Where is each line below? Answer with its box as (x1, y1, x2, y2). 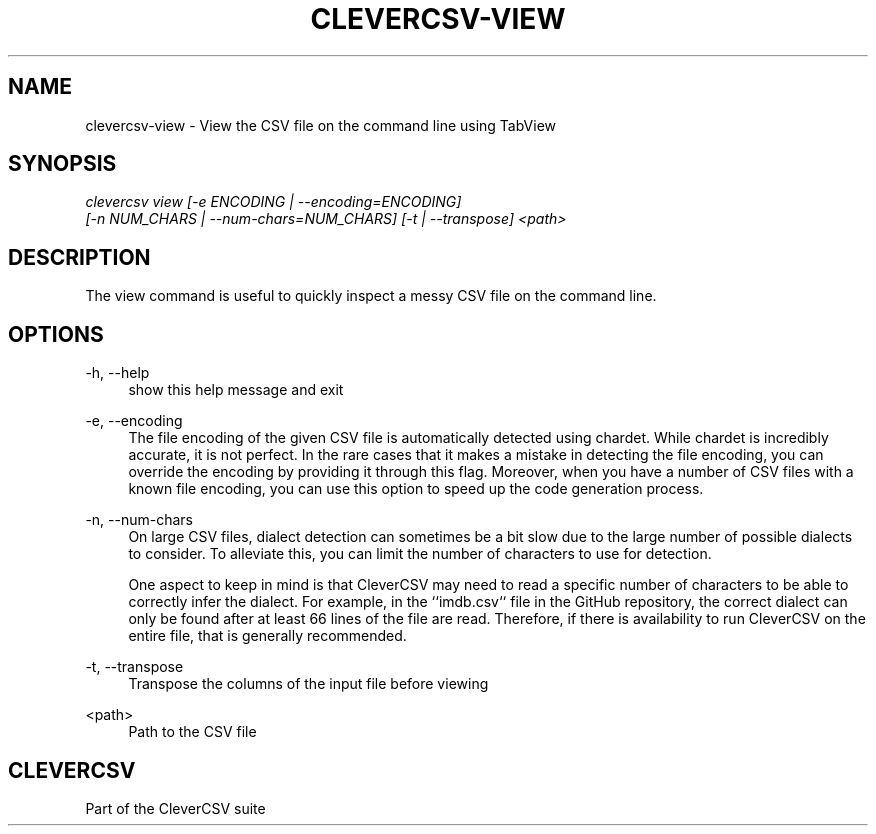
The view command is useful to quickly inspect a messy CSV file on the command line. (85, 287, 657, 305)
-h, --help (85, 364, 150, 382)
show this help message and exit (128, 381, 344, 399)
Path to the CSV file (128, 723, 257, 741)
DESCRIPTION (8, 244, 151, 270)
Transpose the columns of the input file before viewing (128, 675, 489, 693)
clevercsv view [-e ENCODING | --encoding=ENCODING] (85, 193, 462, 211)
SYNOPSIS (8, 151, 117, 177)
